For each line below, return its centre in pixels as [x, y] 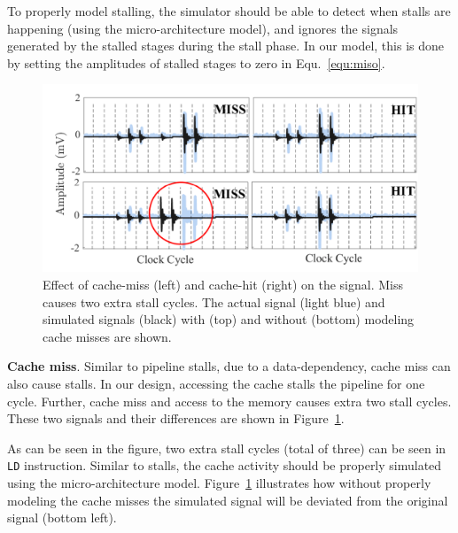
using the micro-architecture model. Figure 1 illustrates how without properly [219, 482]
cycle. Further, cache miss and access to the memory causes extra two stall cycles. [229, 401]
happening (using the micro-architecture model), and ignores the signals [203, 28]
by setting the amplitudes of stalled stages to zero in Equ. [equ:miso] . [196, 62]
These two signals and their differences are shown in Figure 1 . [176, 418]
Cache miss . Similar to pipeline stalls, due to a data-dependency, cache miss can [229, 366]
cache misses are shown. [107, 336]
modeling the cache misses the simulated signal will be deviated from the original [228, 500]
